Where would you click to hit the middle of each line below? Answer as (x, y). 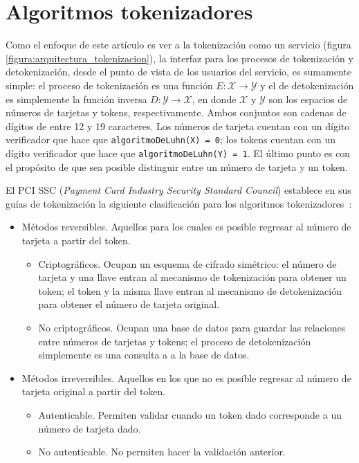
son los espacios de (308, 99)
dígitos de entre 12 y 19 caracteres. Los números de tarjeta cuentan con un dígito (178, 126)
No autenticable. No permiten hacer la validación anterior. (162, 452)
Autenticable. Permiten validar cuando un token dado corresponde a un (190, 414)
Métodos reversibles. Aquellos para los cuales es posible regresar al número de (186, 227)
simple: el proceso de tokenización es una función (109, 85)
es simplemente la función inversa (76, 99)
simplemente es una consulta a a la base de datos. (144, 355)
